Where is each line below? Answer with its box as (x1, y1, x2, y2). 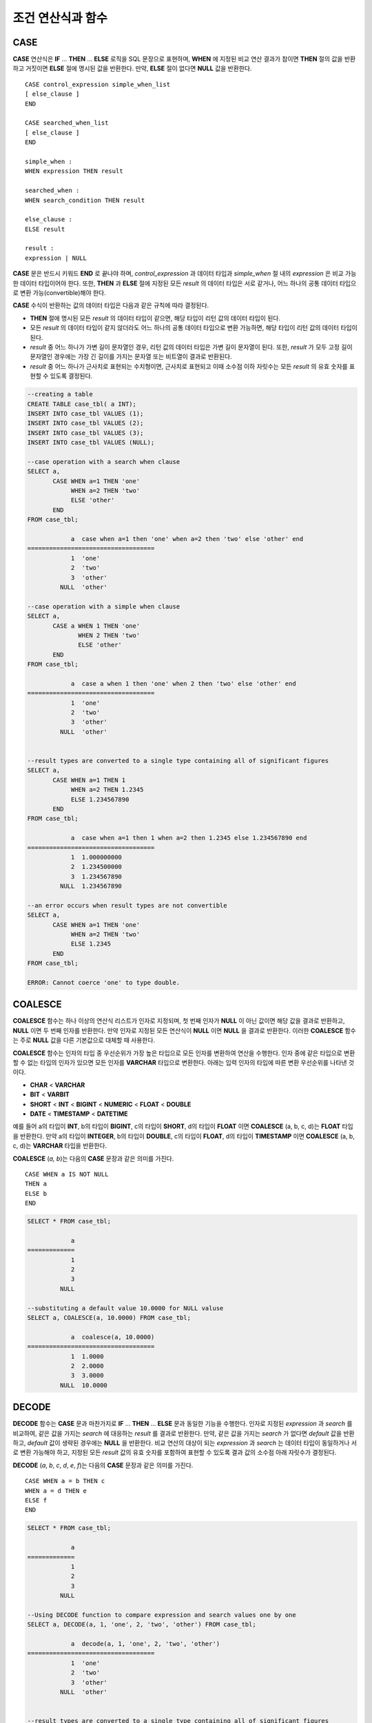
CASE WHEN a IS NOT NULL (25, 1170, 109, 1178)
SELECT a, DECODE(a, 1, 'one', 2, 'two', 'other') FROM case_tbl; (27, 1620, 256, 1629)
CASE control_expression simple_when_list (25, 80, 171, 88)
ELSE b (25, 1190, 48, 1197)
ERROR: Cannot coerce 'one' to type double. (27, 979, 180, 986)
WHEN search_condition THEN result (25, 196, 145, 204)
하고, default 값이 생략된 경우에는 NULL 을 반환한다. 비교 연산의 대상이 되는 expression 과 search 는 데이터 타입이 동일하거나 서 (12, 1439, 358, 1447)
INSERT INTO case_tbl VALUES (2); (27, 419, 144, 427)
